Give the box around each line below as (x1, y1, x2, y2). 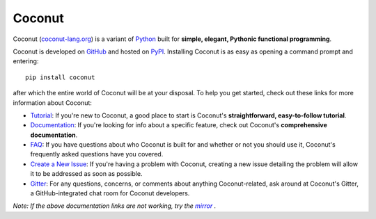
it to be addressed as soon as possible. (30, 170, 143, 178)
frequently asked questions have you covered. (30, 150, 164, 159)
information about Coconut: (13, 98, 92, 107)
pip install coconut (25, 73, 95, 81)
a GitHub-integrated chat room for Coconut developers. (30, 189, 190, 197)
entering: (13, 57, 39, 65)
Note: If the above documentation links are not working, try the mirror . (13, 202, 217, 210)
